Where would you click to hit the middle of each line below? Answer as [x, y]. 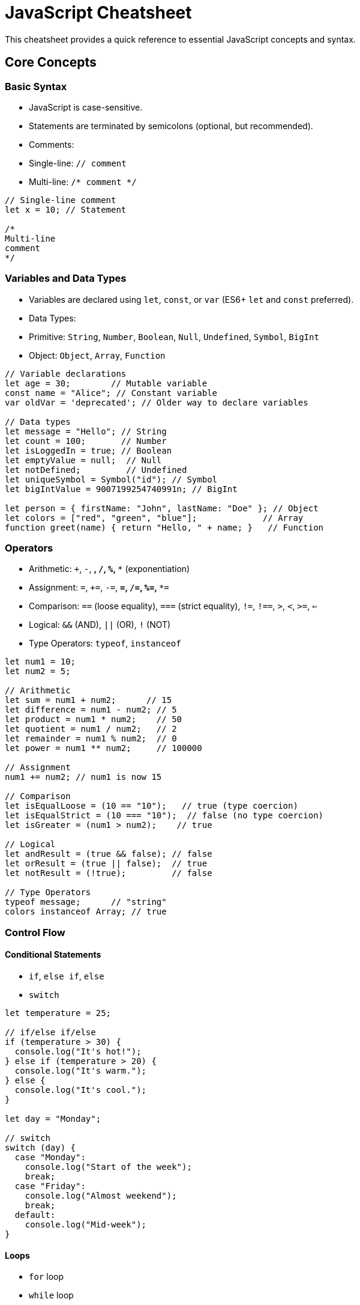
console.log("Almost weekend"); [101, 1196]
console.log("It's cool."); [81, 1090]
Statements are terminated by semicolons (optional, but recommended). [171, 126]
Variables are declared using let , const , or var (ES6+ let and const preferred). [191, 299]
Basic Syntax [36, 86]
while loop [51, 1295]
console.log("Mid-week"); [86, 1225]
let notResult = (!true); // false [109, 873]
